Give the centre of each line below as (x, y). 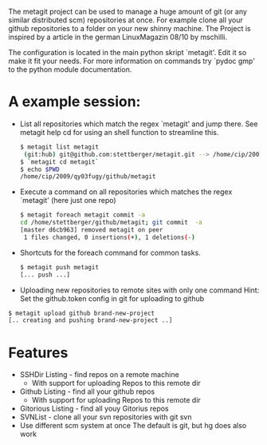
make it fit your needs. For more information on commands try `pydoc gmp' (132, 61)
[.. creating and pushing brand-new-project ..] (90, 320)
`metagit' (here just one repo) (68, 201)
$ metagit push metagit (59, 267)
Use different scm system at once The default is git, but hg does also (133, 426)
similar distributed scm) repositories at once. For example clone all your (126, 20)
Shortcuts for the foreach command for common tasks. (110, 252)
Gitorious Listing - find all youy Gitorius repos (94, 409)
